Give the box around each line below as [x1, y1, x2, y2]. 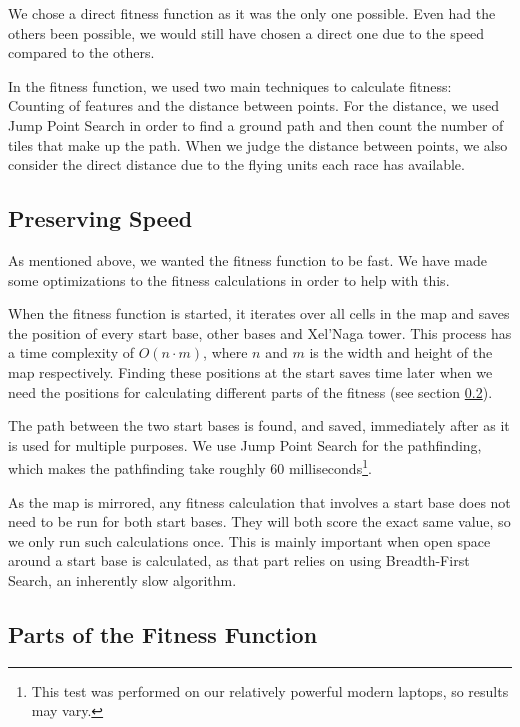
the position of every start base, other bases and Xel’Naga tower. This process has [8, 322, 512, 343]
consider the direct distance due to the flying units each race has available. [8, 154, 465, 175]
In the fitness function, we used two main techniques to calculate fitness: [8, 75, 452, 96]
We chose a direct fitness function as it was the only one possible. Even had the [8, 3, 496, 23]
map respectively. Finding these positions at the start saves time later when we [8, 361, 493, 382]
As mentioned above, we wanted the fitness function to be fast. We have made [8, 249, 487, 270]
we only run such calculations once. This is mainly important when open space [8, 530, 491, 551]
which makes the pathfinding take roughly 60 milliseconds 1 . [8, 455, 372, 478]
